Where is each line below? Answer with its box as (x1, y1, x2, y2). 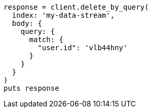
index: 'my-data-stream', (12, 11, 115, 19)
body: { (12, 19, 42, 27)
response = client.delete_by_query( (4, 3, 149, 11)
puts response (4, 84, 59, 92)
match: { (29, 35, 64, 44)
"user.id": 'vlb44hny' (37, 44, 128, 52)
